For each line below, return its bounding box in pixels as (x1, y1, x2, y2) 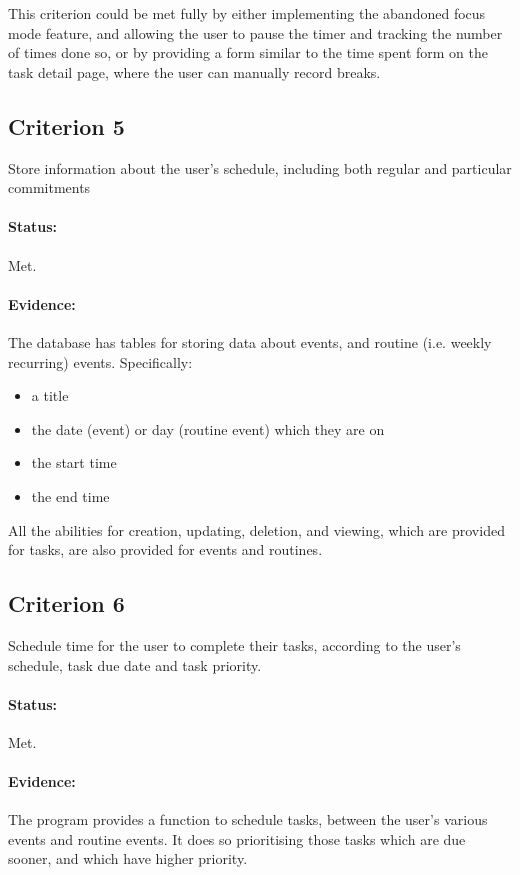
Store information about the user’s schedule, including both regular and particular (8, 157, 512, 178)
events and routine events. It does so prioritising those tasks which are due (8, 828, 466, 849)
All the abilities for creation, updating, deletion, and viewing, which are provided (8, 519, 505, 540)
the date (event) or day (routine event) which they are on (31, 418, 385, 439)
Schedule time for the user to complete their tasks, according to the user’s (8, 634, 461, 655)
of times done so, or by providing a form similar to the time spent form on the (8, 42, 488, 63)
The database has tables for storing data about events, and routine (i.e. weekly (8, 331, 492, 352)
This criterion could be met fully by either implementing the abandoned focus (8, 3, 486, 23)
